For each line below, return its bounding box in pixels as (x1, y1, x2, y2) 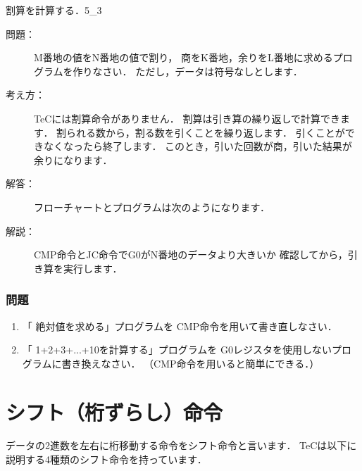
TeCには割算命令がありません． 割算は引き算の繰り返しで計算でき (34, 111, 341, 125)
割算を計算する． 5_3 (6, 3, 102, 17)
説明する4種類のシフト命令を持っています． (6, 452, 207, 467)
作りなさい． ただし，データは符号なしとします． (73, 63, 303, 78)
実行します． (63, 260, 123, 275)
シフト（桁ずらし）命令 (6, 397, 223, 426)
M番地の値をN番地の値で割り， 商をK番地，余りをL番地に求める (34, 50, 333, 65)
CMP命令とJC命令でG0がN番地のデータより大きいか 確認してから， (34, 247, 348, 262)
